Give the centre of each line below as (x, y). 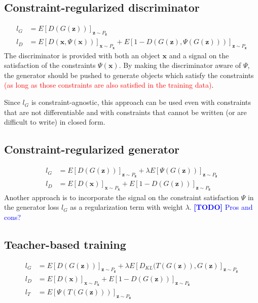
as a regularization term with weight (126, 207)
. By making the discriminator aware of (180, 65)
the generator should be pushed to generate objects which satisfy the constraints (129, 75)
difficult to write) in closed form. (55, 122)
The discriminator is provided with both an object (82, 55)
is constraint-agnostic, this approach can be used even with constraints (141, 102)
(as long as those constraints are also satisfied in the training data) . (109, 85)
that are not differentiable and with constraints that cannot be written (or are (125, 112)
